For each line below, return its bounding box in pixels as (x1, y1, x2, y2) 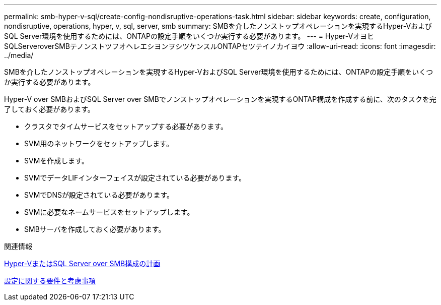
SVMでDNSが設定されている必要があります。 (24, 191, 174, 199)
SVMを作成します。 (24, 156, 89, 165)
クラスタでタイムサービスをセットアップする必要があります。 (24, 122, 228, 131)
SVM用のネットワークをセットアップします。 (24, 139, 173, 148)
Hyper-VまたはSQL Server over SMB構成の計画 (4, 259, 161, 268)
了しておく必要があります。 (4, 105, 95, 113)
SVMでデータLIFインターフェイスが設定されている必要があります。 (24, 173, 246, 182)
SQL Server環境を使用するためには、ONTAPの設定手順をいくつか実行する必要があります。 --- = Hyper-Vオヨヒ (4, 32, 375, 40)
